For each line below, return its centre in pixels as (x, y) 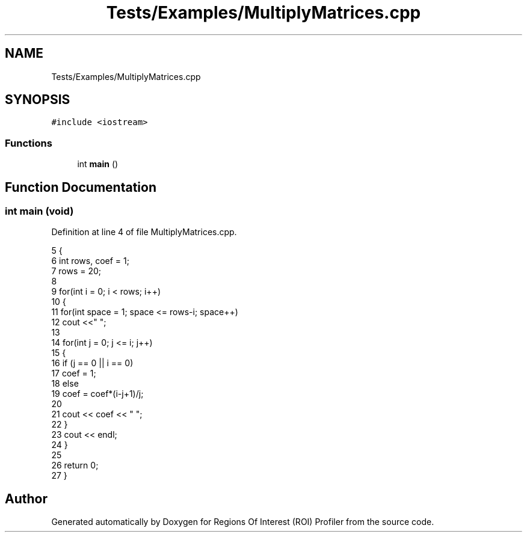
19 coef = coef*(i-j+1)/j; (97, 394)
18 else (65, 384)
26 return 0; (75, 465)
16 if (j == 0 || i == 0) (92, 363)
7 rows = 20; (76, 271)
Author (26, 499)
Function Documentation (81, 187)
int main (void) (39, 211)
